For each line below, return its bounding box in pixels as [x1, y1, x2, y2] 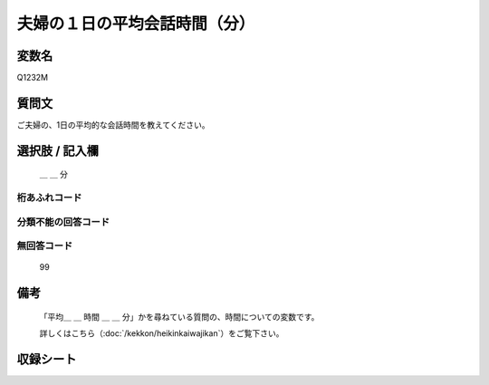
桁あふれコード [16, 191, 82, 204]
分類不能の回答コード [16, 216, 110, 228]
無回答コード [16, 240, 73, 253]
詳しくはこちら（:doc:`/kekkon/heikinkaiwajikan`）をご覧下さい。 [39, 328, 284, 339]
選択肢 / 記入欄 [16, 143, 100, 159]
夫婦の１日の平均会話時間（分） [16, 14, 255, 34]
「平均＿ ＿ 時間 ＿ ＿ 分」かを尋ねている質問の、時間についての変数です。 [39, 311, 320, 322]
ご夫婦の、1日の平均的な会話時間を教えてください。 [16, 119, 210, 130]
